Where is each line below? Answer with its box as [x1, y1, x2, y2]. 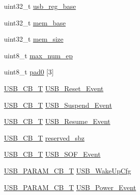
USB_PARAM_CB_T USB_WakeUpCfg [4, 165, 131, 175]
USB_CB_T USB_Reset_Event [4, 83, 104, 93]
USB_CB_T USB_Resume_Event [4, 116, 111, 126]
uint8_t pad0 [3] [4, 67, 54, 77]
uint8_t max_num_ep [4, 50, 73, 60]
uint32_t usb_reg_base [4, 1, 76, 11]
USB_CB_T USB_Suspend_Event [4, 99, 112, 110]
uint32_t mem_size [4, 34, 64, 44]
